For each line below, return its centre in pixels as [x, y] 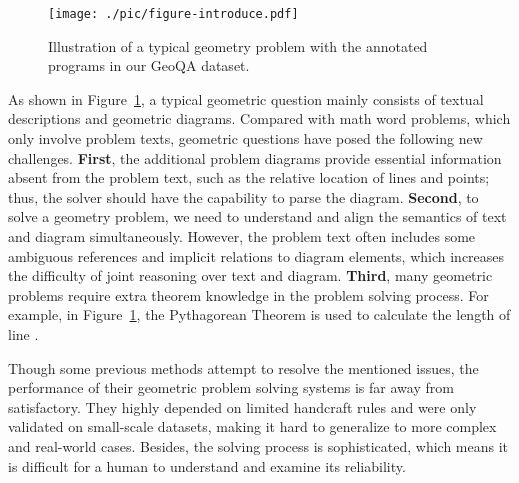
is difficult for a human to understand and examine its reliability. [207, 465]
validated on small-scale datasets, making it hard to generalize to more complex [252, 426]
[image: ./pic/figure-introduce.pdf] [173, 14]
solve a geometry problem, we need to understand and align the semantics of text [257, 216]
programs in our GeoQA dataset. [149, 65]
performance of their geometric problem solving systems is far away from [231, 387]
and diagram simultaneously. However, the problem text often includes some [242, 236]
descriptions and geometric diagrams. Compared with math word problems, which [259, 118]
